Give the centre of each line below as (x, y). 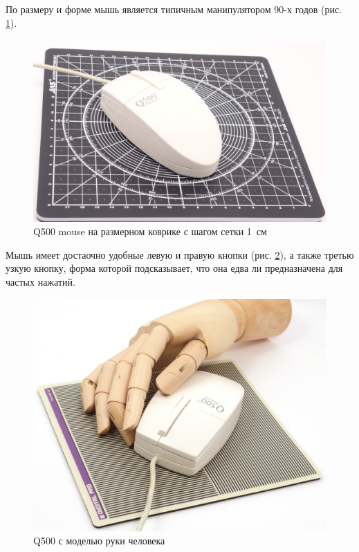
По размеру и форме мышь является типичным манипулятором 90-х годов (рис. (174, 9)
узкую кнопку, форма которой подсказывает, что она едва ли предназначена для (174, 268)
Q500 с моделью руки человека (99, 541)
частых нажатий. (40, 281)
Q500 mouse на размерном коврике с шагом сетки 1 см (150, 231)
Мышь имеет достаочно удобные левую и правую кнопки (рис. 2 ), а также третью (180, 254)
